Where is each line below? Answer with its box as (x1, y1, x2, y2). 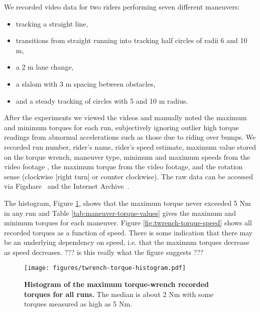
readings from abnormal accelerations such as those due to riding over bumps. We (4, 132, 256, 142)
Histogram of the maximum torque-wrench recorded (24, 279, 209, 289)
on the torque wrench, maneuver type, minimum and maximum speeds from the (4, 151, 250, 162)
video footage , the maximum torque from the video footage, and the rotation (4, 161, 243, 172)
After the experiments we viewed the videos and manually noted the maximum (4, 112, 247, 123)
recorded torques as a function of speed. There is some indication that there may (4, 227, 253, 237)
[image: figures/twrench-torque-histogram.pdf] (24, 264, 186, 272)
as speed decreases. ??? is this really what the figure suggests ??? (4, 246, 204, 257)
